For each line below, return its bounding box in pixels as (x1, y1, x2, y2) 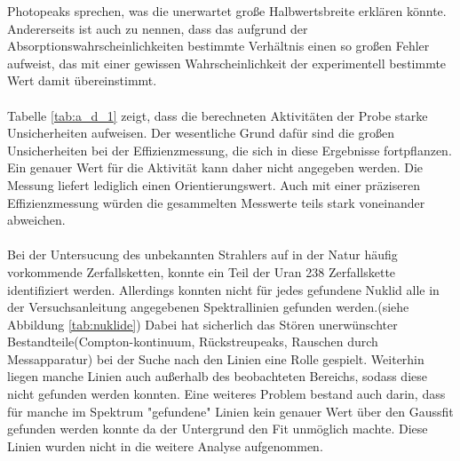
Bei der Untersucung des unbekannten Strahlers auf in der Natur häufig (7, 245, 398, 264)
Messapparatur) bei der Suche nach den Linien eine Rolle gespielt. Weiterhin (7, 349, 424, 368)
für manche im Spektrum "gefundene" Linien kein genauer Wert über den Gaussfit (7, 401, 454, 420)
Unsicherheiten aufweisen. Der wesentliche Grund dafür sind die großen (7, 123, 394, 142)
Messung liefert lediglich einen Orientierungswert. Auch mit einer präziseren (7, 175, 420, 194)
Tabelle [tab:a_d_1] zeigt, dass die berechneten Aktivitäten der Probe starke (7, 106, 428, 124)
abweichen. (7, 211, 66, 229)
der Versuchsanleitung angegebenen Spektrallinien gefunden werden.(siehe (7, 298, 409, 316)
